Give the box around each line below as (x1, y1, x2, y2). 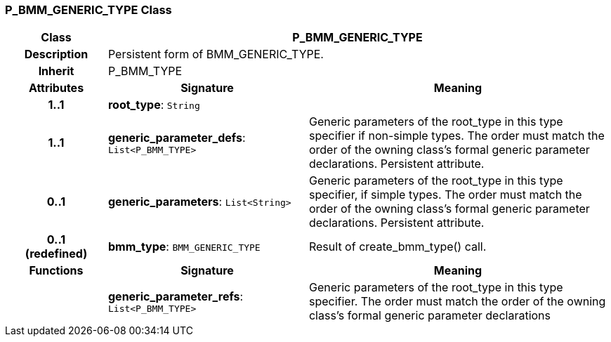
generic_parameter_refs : (107, 289, 244, 303)
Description (24, 47, 88, 62)
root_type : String (107, 98, 200, 112)
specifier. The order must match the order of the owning (308, 294, 606, 309)
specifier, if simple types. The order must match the (308, 188, 582, 202)
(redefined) (25, 246, 88, 261)
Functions (29, 263, 84, 278)
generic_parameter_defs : (107, 130, 246, 145)
